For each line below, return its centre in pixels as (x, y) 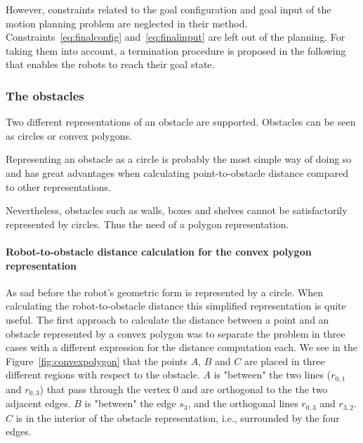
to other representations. (58, 186)
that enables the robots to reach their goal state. (110, 64)
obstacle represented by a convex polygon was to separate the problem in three (176, 333)
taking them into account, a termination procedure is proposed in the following (176, 50)
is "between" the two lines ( (272, 375)
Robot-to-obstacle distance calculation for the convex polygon (159, 251)
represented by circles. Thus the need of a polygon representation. (147, 224)
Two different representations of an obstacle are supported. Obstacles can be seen (181, 122)
